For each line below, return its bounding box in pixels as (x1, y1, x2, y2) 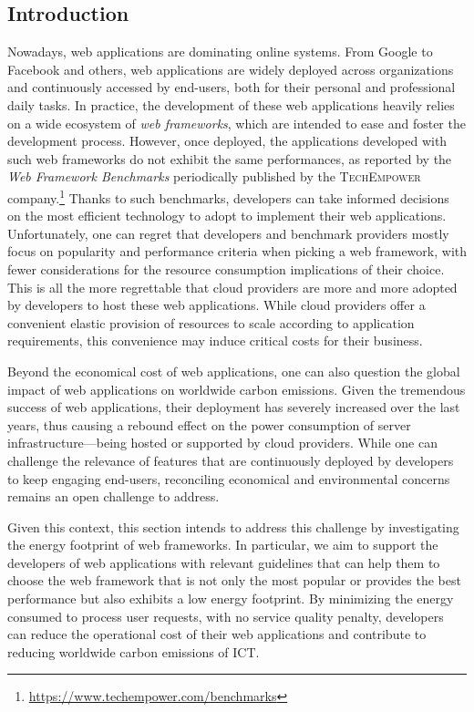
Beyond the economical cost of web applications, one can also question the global (7, 361, 460, 380)
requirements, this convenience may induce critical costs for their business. (7, 331, 423, 350)
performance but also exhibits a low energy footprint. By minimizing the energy (7, 589, 454, 608)
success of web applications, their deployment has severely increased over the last (7, 397, 460, 417)
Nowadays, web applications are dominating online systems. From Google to (7, 42, 433, 61)
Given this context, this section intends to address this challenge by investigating (7, 517, 459, 536)
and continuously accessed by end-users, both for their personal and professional (7, 77, 456, 97)
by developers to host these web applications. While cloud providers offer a (7, 295, 426, 315)
